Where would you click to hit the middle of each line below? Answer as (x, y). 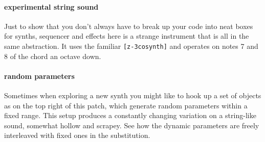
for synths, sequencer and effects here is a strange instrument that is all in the (127, 36)
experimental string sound (51, 6)
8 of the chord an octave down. (53, 56)
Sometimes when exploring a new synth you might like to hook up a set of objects (133, 95)
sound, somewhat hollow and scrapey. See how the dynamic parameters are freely (132, 125)
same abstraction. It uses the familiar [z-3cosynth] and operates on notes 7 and (131, 46)
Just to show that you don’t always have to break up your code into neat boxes (129, 26)
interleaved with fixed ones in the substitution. (77, 135)
